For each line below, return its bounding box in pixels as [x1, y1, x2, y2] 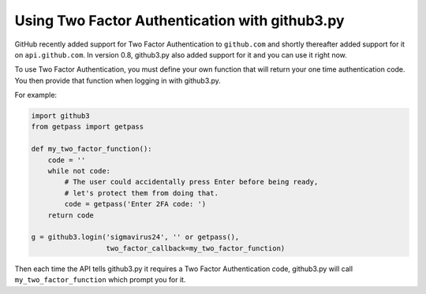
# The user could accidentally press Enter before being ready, [64, 177, 319, 187]
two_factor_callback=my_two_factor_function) [106, 244, 286, 252]
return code [47, 210, 95, 220]
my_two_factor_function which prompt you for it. [14, 275, 186, 285]
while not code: [47, 166, 110, 176]
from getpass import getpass [31, 122, 144, 132]
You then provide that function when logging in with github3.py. [14, 76, 221, 85]
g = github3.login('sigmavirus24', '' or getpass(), [31, 233, 240, 242]
